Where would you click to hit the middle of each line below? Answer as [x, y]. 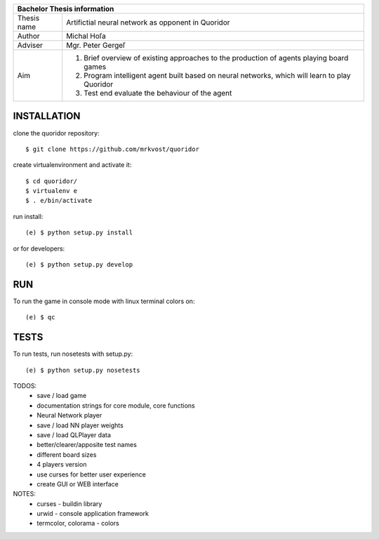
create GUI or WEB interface [78, 484]
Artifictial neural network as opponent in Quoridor [148, 22]
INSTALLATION [47, 116]
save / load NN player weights [80, 425]
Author [28, 36]
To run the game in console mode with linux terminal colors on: [104, 301]
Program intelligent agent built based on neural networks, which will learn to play [217, 75]
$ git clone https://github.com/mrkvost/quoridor [113, 149]
